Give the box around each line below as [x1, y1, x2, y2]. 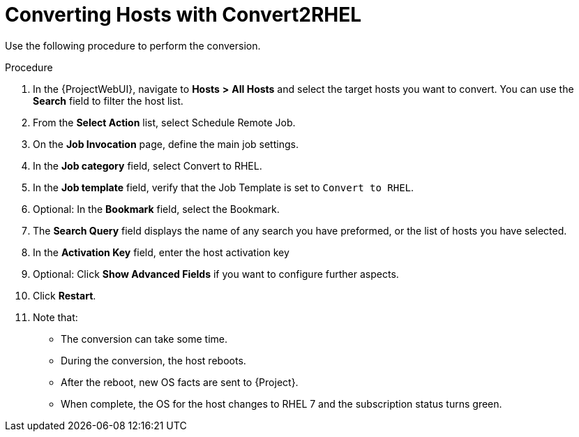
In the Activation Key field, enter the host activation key [33, 246, 289, 258]
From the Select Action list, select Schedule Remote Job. [33, 116, 296, 128]
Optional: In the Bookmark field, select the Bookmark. [33, 202, 280, 215]
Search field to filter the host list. [33, 94, 183, 107]
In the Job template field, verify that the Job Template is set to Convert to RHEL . [33, 181, 414, 193]
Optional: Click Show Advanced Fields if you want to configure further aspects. [33, 267, 399, 280]
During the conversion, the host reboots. [61, 354, 246, 366]
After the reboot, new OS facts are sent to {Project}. [61, 376, 299, 388]
